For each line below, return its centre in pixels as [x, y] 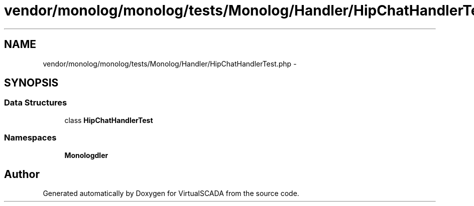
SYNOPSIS [31, 83]
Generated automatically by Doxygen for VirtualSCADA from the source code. [171, 193]
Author [22, 174]
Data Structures [36, 103]
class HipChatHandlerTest [109, 120]
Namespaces [30, 138]
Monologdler [86, 155]
